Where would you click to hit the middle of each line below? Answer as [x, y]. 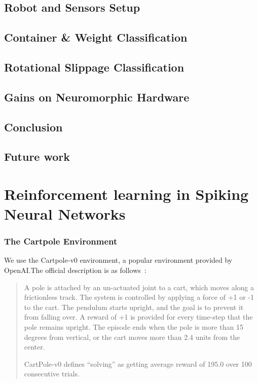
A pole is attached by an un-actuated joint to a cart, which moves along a [139, 287]
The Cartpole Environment [61, 241]
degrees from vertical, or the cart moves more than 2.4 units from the [132, 337]
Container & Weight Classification [96, 37]
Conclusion [33, 127]
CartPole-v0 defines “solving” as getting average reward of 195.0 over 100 [138, 363]
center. [34, 347]
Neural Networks [65, 214]
